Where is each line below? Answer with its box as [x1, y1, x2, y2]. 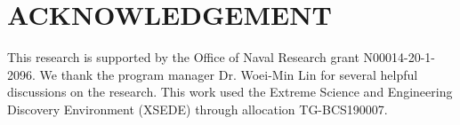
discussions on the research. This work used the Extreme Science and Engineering [7, 82, 453, 101]
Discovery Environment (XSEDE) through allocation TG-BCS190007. [7, 99, 388, 118]
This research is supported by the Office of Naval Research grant [7, 48, 359, 66]
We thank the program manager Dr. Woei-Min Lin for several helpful [39, 65, 418, 83]
